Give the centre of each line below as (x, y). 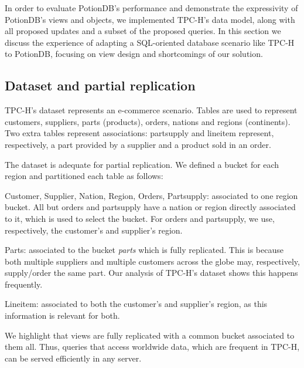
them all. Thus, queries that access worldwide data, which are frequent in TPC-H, (152, 347)
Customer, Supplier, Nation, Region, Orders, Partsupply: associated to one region (151, 195)
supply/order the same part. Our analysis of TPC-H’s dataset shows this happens (151, 273)
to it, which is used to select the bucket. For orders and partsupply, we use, (140, 218)
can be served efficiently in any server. (73, 358)
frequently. (24, 284)
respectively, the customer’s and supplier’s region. (94, 230)
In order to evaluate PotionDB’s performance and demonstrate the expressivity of (151, 8)
